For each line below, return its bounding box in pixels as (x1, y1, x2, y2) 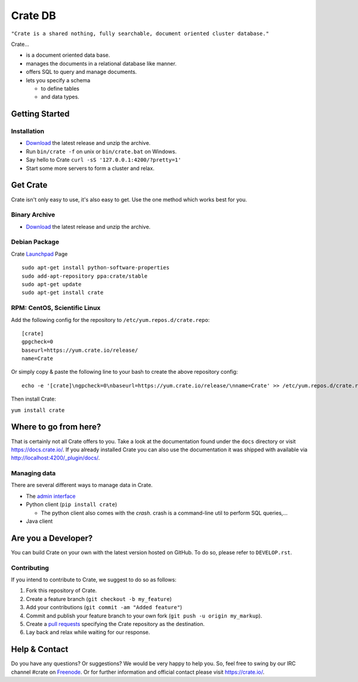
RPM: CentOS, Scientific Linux (11, 304, 101, 312)
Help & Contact (11, 644, 69, 655)
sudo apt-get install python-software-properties (21, 264, 170, 271)
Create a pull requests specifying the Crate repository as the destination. (26, 621, 205, 628)
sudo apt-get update (21, 281, 82, 287)
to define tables (41, 85, 80, 92)
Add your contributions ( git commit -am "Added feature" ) (26, 604, 183, 611)
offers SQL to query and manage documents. (26, 69, 137, 76)
